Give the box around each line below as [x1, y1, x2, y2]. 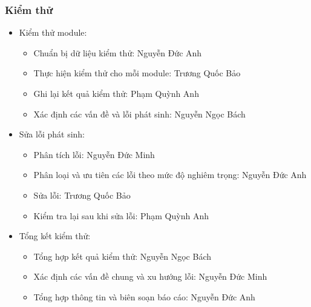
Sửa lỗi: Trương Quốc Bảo [33, 188, 131, 201]
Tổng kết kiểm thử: [19, 229, 91, 242]
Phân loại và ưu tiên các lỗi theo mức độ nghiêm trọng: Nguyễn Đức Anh [33, 168, 307, 181]
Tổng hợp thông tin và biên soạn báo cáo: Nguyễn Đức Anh [33, 290, 255, 303]
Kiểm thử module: [19, 26, 87, 39]
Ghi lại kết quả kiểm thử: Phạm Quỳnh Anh [33, 87, 199, 99]
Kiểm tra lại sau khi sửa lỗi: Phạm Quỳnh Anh [33, 209, 209, 222]
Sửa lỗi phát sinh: [19, 128, 85, 140]
